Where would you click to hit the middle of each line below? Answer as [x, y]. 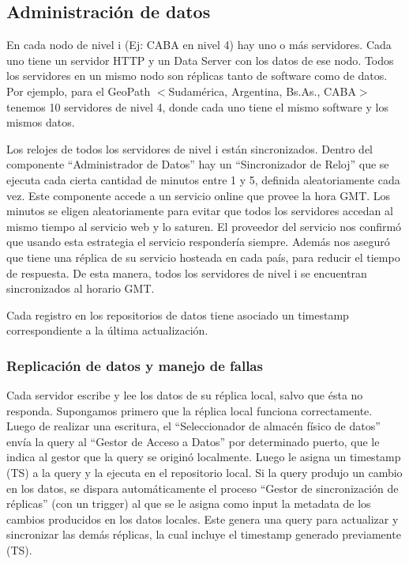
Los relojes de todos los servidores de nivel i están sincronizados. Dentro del [190, 148]
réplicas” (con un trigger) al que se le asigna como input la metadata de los [189, 503]
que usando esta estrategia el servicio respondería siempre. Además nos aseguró [198, 242]
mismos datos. [41, 122]
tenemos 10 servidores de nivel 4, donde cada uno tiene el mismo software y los [197, 106]
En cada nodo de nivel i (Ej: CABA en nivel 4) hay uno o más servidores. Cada [199, 45]
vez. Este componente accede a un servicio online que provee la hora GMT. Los [199, 195]
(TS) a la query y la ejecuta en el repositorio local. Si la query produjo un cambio [204, 473]
